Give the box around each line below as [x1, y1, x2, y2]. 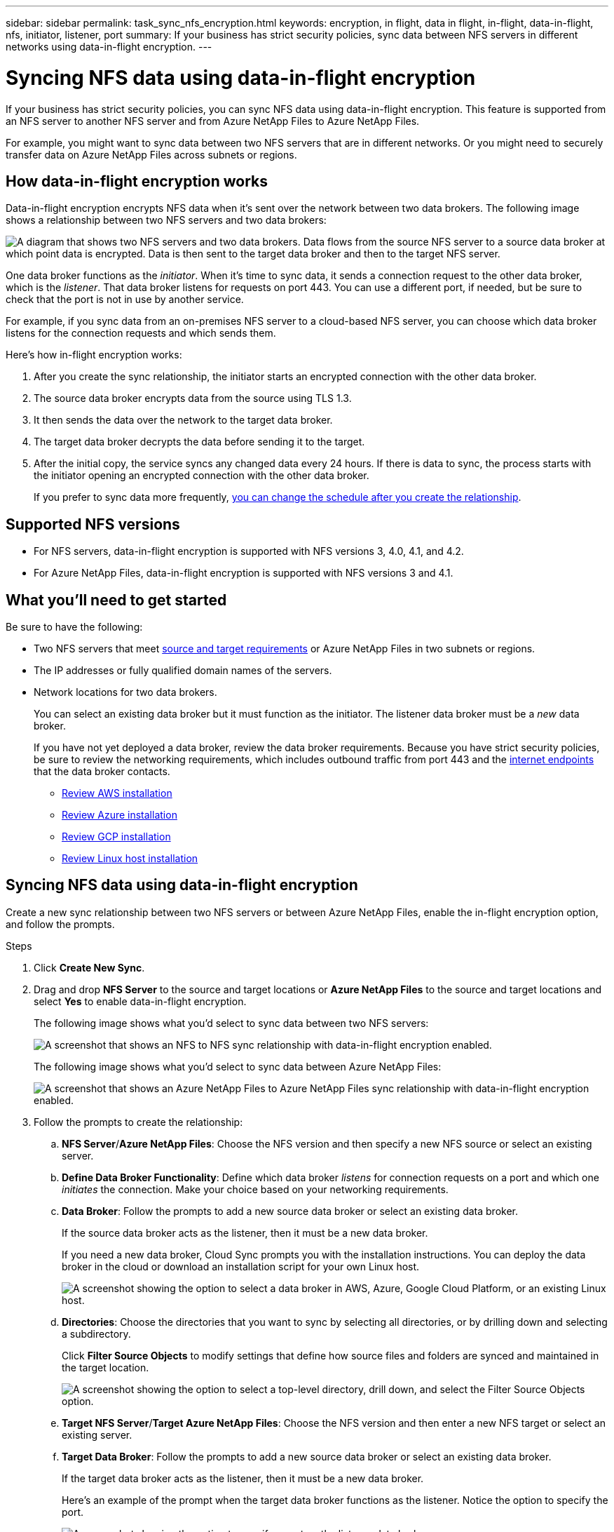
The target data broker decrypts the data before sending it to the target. [34, 436, 365, 448]
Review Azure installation [62, 809, 177, 821]
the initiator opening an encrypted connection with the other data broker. [34, 469, 369, 482]
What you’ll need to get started [6, 591, 227, 609]
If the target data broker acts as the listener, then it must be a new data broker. [62, 1472, 424, 1484]
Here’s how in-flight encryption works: [6, 349, 182, 361]
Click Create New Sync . [34, 961, 145, 974]
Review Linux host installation [62, 852, 198, 865]
